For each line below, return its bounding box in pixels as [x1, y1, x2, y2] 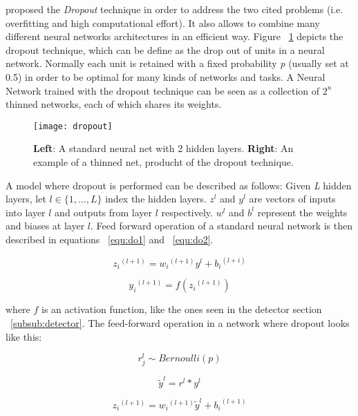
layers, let [6, 191, 46, 206]
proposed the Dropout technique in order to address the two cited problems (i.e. [6, 2, 343, 16]
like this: [6, 329, 42, 343]
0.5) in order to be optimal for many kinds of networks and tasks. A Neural [6, 69, 326, 84]
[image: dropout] [33, 121, 113, 131]
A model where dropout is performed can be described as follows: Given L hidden [6, 178, 352, 192]
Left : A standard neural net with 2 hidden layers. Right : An [33, 141, 294, 155]
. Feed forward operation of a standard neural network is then [90, 218, 352, 233]
